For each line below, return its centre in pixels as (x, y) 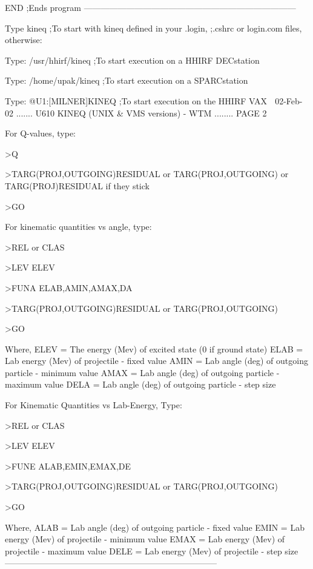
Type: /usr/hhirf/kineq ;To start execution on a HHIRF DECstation (132, 60)
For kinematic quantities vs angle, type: (78, 227)
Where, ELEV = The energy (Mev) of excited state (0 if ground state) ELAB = (154, 348)
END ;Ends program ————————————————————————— (150, 7)
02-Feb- (289, 100)
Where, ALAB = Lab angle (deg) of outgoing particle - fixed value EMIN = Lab (155, 527)
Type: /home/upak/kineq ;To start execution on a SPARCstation (127, 80)
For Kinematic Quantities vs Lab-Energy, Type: (94, 405)
